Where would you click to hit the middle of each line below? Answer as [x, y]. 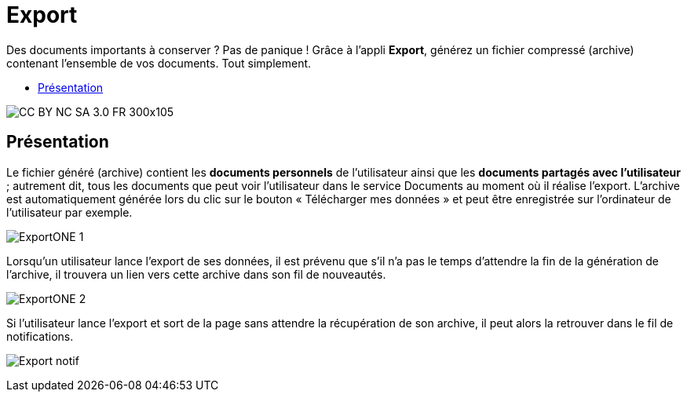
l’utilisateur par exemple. [69, 212]
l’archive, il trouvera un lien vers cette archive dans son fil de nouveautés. [196, 274]
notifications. [40, 336]
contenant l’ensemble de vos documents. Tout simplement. [159, 63]
